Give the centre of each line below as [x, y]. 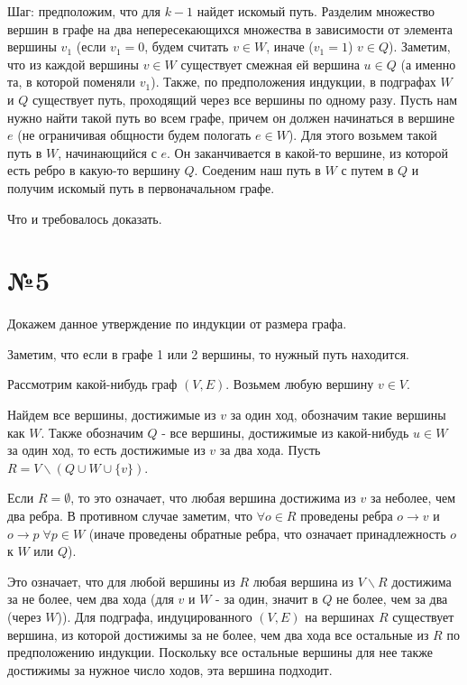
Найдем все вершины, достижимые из [112, 415]
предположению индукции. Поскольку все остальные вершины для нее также [220, 652]
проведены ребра [347, 515]
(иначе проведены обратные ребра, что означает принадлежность [267, 533]
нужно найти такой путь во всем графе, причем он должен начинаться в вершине [231, 117]
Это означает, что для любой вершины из [121, 581]
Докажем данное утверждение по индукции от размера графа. [177, 324]
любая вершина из [303, 581]
